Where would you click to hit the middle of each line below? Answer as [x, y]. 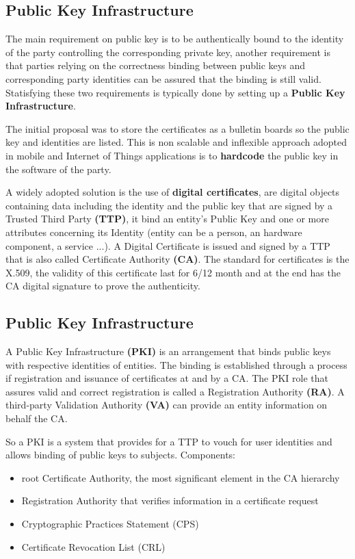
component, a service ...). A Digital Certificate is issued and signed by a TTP [168, 245]
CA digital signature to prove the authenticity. [103, 286]
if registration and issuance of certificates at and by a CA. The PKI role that [167, 378]
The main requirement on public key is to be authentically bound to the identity [175, 39]
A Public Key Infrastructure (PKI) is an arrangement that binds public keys [168, 351]
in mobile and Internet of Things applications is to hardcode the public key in [172, 155]
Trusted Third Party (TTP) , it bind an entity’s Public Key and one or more [167, 219]
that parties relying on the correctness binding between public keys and [155, 65]
